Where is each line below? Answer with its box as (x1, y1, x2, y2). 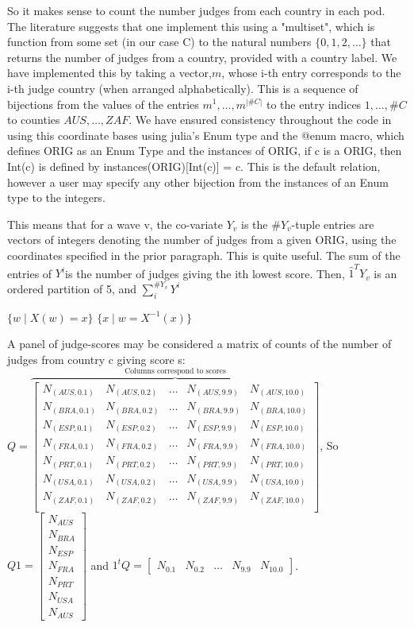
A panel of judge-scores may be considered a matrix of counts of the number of (7, 335, 392, 352)
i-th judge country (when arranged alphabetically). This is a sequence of (7, 79, 358, 96)
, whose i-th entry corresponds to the (221, 64, 401, 81)
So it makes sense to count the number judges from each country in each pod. (7, 2, 385, 18)
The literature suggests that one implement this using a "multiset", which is (7, 17, 375, 34)
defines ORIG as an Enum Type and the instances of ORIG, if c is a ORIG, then (7, 142, 402, 159)
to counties (7, 111, 60, 128)
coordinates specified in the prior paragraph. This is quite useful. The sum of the (7, 246, 401, 263)
